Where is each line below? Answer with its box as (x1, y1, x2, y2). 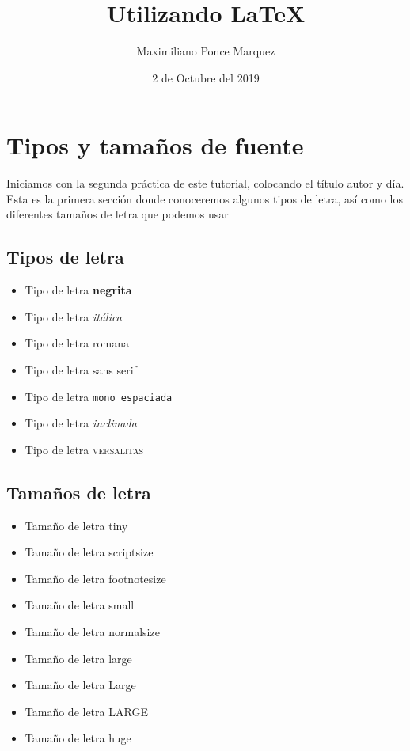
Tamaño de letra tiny (25, 517, 128, 533)
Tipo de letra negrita (25, 282, 132, 298)
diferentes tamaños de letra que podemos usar (6, 206, 229, 222)
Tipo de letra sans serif (25, 362, 137, 378)
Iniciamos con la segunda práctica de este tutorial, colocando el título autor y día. (6, 175, 404, 192)
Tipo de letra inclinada (25, 415, 137, 431)
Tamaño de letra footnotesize (25, 570, 166, 586)
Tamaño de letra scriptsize (25, 544, 154, 560)
